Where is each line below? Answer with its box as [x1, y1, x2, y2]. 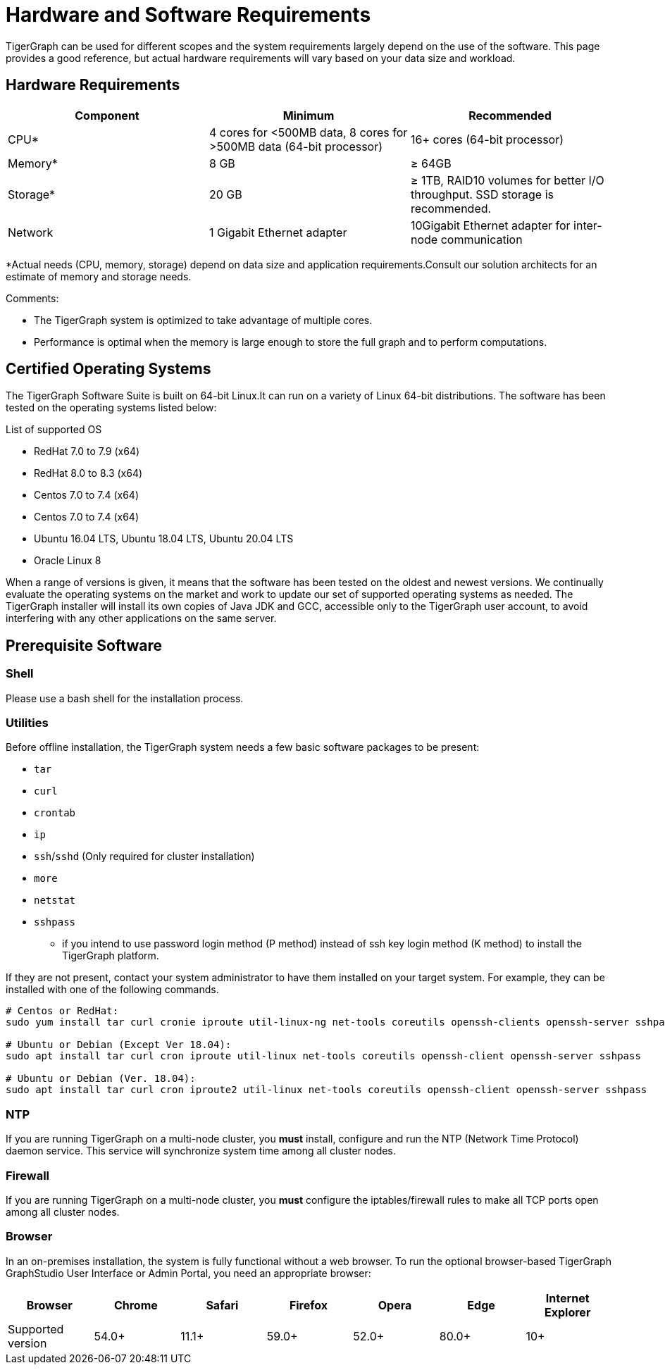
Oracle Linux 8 [34, 554, 101, 567]
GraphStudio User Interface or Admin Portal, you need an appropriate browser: [6, 1266, 371, 1279]
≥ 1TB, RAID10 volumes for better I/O [410, 173, 604, 187]
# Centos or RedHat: [6, 1005, 119, 1017]
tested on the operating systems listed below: [6, 401, 217, 414]
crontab [34, 807, 76, 819]
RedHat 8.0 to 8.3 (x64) [34, 467, 143, 480]
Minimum [282, 108, 335, 123]
